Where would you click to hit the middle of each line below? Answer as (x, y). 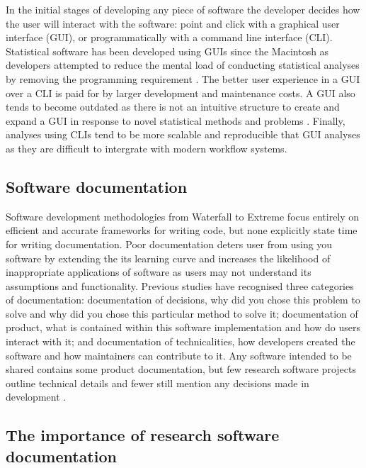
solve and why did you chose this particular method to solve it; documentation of (182, 313)
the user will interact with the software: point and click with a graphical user (173, 23)
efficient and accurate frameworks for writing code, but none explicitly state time (182, 230)
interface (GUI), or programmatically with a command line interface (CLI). (169, 37)
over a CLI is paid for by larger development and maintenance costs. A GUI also (181, 93)
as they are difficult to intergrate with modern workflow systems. (147, 148)
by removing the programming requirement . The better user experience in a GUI (183, 78)
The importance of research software (143, 435)
